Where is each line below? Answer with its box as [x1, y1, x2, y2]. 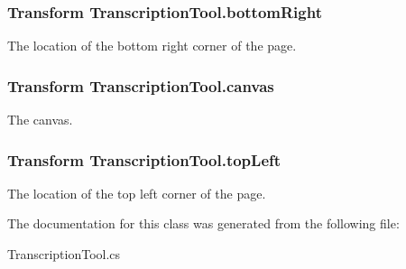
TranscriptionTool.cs [7, 245, 121, 264]
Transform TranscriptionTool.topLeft [7, 148, 281, 171]
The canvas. [7, 110, 73, 129]
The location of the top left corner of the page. [7, 183, 266, 202]
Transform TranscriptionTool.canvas [7, 74, 274, 97]
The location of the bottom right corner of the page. [7, 36, 297, 55]
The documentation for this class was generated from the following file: [7, 214, 400, 233]
